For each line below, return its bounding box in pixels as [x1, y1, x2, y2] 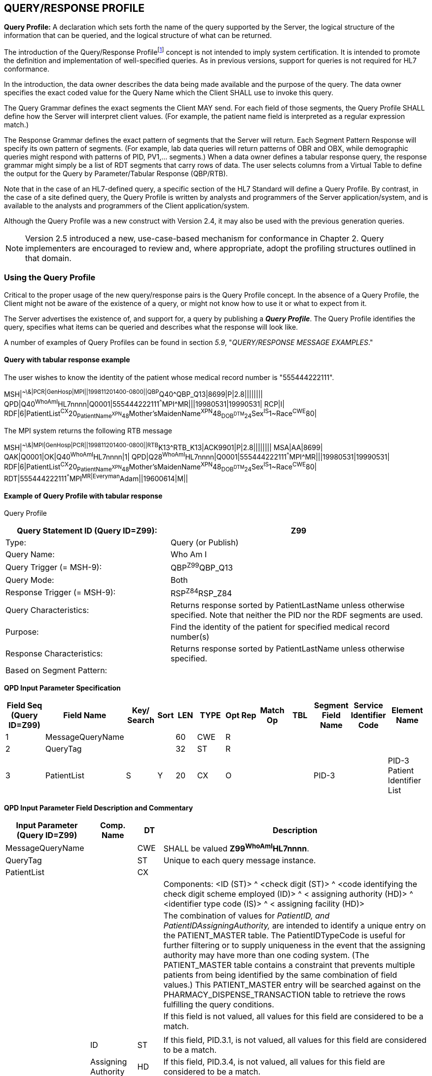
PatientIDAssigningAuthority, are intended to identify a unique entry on [163, 921, 426, 931]
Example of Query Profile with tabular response [4, 491, 163, 500]
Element [392, 705, 423, 716]
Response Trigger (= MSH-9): [5, 587, 116, 598]
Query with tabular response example [4, 355, 130, 364]
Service [354, 700, 383, 711]
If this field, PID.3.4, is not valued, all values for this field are [163, 1057, 385, 1067]
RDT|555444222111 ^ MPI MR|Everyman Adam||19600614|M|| [4, 472, 188, 483]
